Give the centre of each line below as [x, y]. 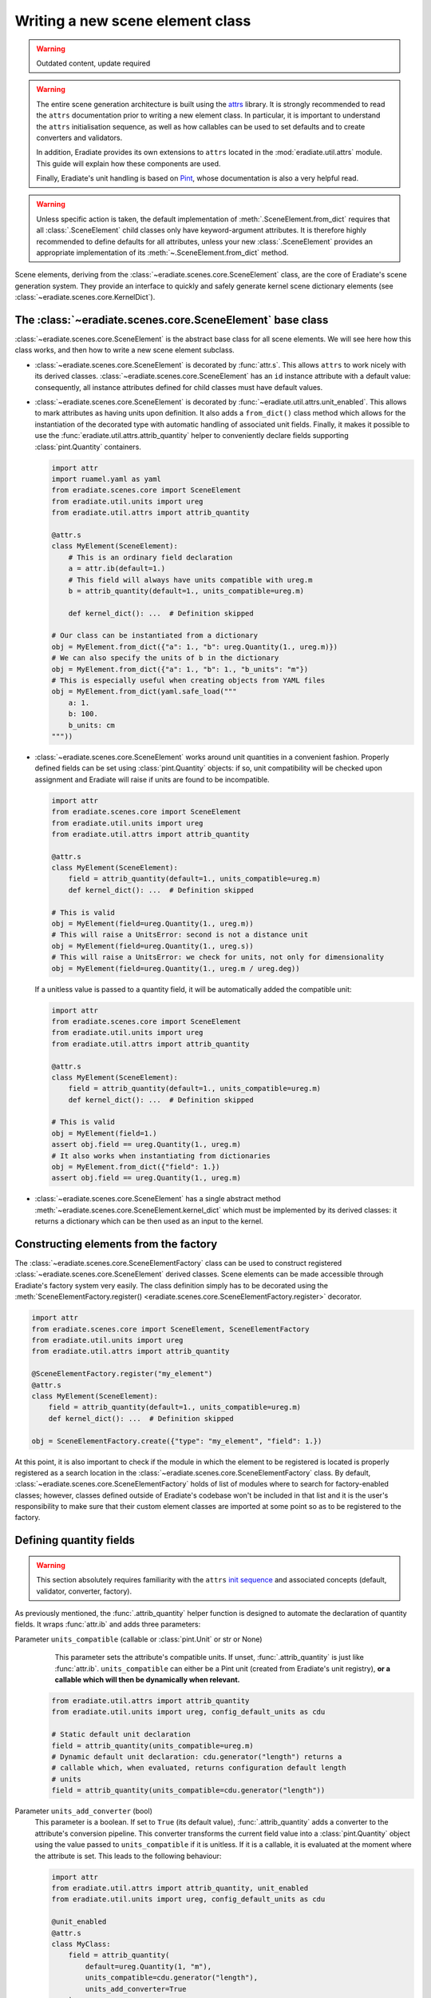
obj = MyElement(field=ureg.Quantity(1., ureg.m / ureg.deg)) [176, 968]
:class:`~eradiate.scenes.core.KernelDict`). [85, 297]
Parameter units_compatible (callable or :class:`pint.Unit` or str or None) [138, 1639]
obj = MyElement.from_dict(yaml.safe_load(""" [144, 692]
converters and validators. [79, 137]
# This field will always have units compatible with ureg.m [190, 580]
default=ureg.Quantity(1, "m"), [148, 1966]
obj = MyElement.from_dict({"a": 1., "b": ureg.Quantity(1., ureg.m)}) [195, 647]
